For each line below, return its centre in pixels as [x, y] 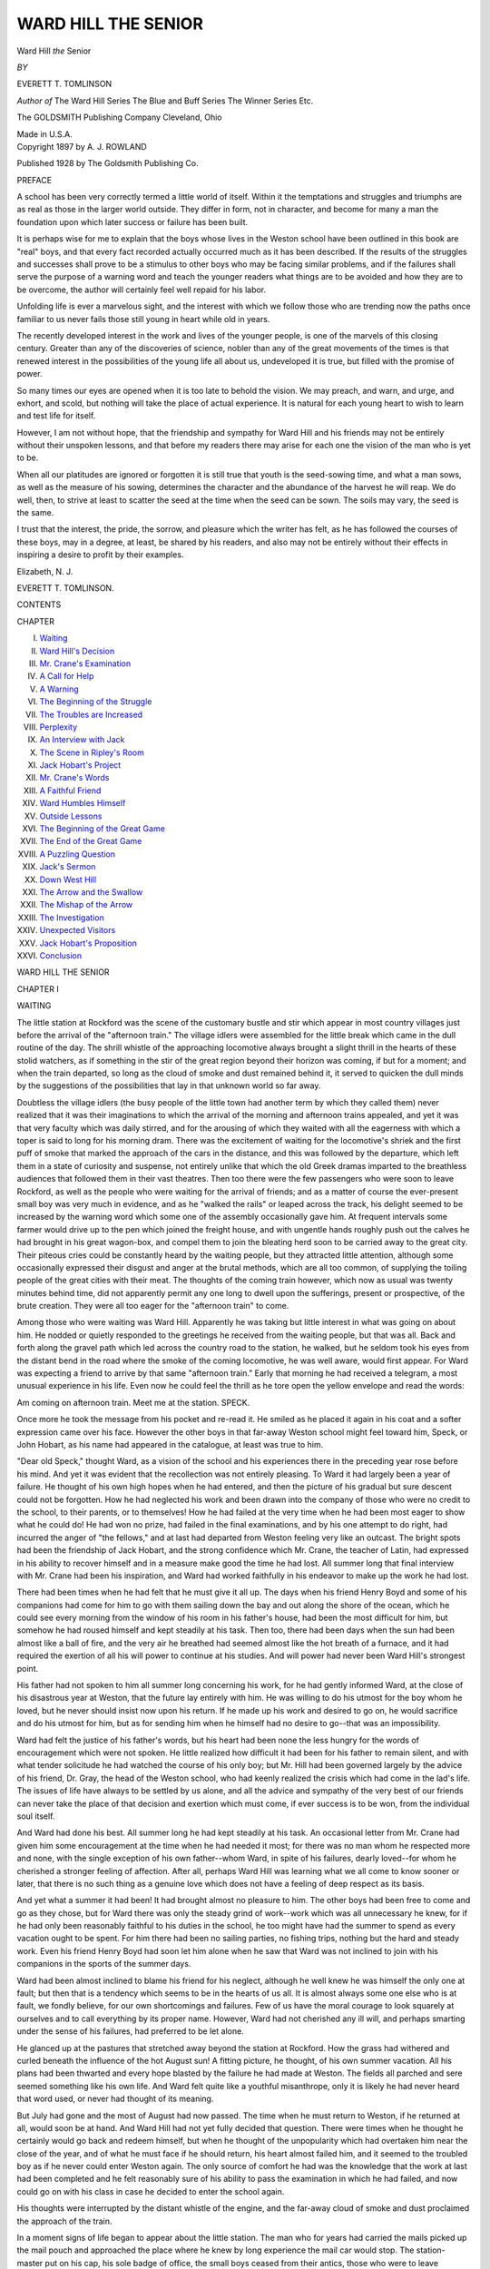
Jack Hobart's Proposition [88, 943]
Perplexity [59, 727]
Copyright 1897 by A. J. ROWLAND [82, 146]
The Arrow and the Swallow [91, 892]
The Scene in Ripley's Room [92, 752]
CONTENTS [39, 604]
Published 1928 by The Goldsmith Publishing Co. [108, 163]
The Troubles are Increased [91, 714]
